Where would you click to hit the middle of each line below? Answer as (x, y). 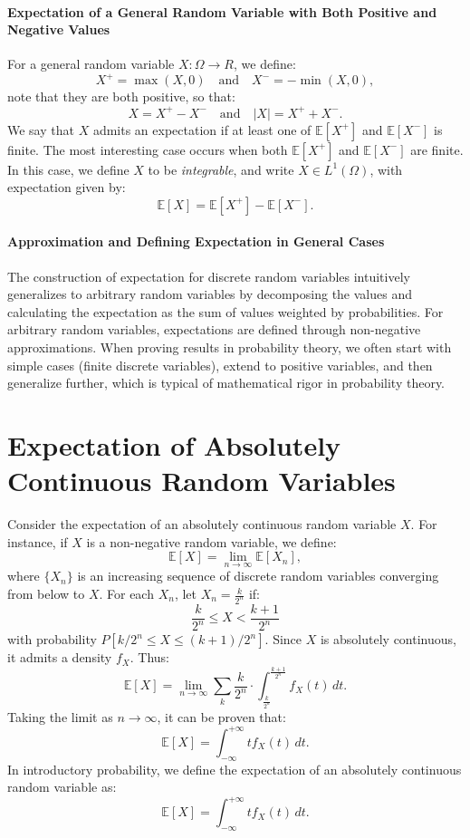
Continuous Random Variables (201, 481)
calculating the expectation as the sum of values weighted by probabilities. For (225, 311)
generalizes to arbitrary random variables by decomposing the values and (210, 294)
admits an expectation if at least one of (202, 129)
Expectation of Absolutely (174, 444)
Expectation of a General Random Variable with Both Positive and (222, 11)
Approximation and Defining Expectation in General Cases (196, 241)
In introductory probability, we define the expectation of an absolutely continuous (235, 769)
